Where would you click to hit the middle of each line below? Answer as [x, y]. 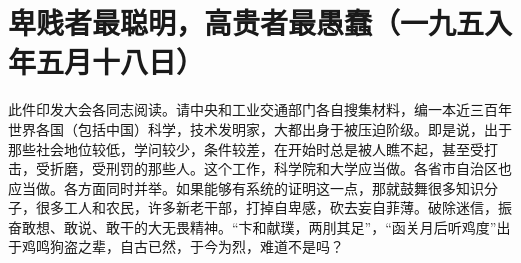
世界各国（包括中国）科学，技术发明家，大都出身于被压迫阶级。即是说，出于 [260, 128]
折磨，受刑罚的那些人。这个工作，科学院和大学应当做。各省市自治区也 [280, 168]
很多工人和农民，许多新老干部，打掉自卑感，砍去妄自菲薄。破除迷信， [266, 207]
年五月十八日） [106, 61]
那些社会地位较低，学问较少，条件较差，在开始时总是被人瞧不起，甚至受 [246, 148]
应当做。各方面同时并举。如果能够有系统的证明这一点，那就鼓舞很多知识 [246, 187]
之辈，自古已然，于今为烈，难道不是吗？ [210, 246]
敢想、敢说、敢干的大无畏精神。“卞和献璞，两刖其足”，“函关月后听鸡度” [259, 226]
